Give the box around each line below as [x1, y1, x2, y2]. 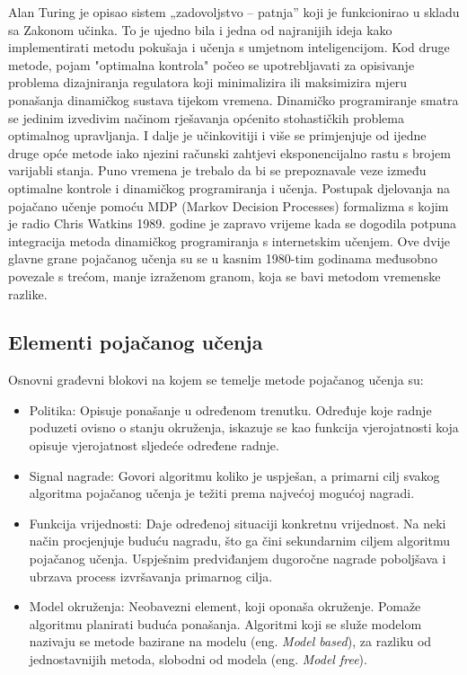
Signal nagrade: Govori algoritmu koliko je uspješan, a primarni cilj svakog [29, 466, 440, 484]
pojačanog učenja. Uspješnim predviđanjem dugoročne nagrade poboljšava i [29, 549, 446, 568]
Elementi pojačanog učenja [8, 328, 263, 356]
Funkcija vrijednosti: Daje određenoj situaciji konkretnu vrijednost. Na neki [29, 513, 446, 532]
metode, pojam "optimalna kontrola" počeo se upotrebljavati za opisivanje [8, 55, 415, 74]
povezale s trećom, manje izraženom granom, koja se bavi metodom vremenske [8, 266, 441, 285]
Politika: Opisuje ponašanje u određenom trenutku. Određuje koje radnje [29, 400, 432, 419]
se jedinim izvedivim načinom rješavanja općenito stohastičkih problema [8, 108, 404, 127]
